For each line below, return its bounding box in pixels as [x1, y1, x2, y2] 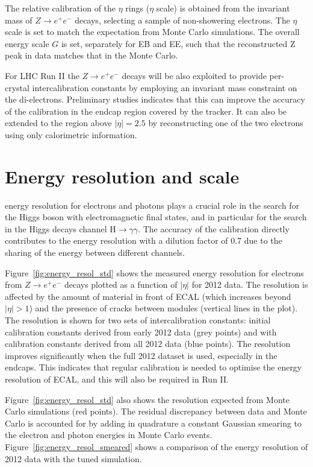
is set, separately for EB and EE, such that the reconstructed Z [61, 37, 296, 49]
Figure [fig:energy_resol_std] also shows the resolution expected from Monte [5, 393, 290, 405]
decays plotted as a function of [64, 278, 178, 291]
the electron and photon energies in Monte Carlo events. [5, 428, 212, 441]
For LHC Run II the [5, 69, 79, 81]
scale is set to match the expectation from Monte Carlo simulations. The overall [5, 25, 300, 38]
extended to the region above [5, 116, 112, 129]
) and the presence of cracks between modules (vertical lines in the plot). [29, 302, 298, 314]
